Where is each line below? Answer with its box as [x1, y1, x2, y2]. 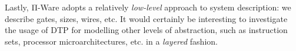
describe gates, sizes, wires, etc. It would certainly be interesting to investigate [5, 12, 288, 24]
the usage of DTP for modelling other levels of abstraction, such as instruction [5, 24, 288, 36]
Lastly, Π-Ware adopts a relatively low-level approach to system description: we [5, 1, 291, 13]
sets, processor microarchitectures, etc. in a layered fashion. [5, 35, 218, 47]
